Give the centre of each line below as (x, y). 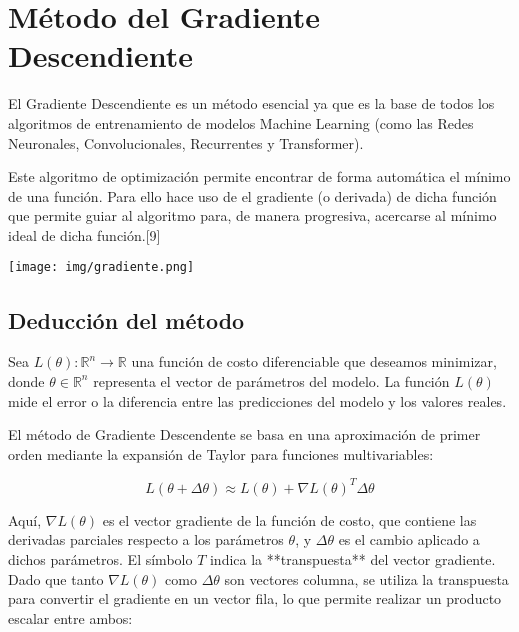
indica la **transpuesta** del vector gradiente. (352, 558)
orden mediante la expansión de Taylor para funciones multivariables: (221, 453)
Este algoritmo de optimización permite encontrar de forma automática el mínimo (259, 176)
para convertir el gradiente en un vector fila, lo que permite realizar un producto (255, 598)
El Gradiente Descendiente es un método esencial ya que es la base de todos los (251, 103)
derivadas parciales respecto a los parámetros (146, 539)
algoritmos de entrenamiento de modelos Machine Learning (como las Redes (241, 122)
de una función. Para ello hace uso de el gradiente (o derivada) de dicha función (252, 195)
